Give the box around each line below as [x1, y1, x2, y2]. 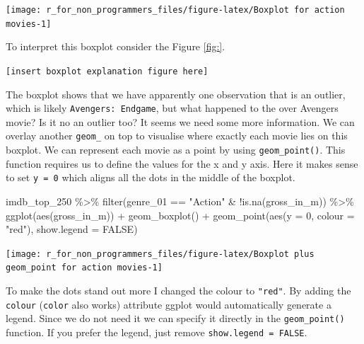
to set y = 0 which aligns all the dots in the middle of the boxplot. [6, 170, 295, 185]
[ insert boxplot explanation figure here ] [6, 66, 209, 76]
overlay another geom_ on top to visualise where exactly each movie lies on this [6, 128, 348, 143]
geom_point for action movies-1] [6, 263, 163, 273]
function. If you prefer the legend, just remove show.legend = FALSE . [6, 325, 307, 340]
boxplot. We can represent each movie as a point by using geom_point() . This [6, 142, 346, 157]
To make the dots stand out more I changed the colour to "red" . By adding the [6, 283, 351, 298]
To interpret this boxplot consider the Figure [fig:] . [6, 39, 225, 54]
